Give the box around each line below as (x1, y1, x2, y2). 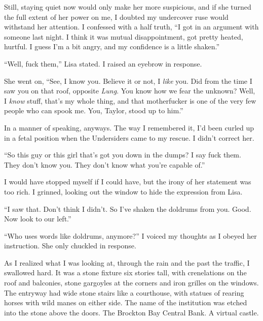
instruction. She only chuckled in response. (4, 240, 136, 251)
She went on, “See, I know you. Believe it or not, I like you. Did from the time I (4, 75, 252, 86)
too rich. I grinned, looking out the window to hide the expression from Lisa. (4, 186, 243, 197)
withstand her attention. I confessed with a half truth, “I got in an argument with (4, 21, 259, 32)
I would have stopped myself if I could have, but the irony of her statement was (4, 176, 251, 187)
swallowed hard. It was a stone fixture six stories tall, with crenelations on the (4, 267, 247, 278)
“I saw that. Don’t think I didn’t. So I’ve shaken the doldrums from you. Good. (4, 203, 251, 214)
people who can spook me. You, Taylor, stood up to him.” (4, 105, 183, 116)
